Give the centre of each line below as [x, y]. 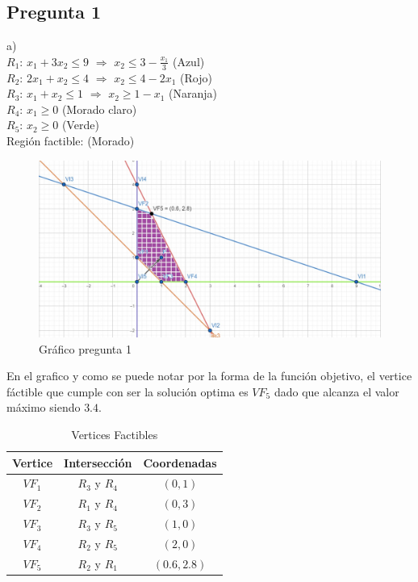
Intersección [98, 462]
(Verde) [80, 125]
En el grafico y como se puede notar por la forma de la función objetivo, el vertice [209, 376]
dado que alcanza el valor [336, 391]
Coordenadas [180, 462]
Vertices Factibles [115, 435]
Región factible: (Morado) [71, 140]
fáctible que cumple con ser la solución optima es [127, 391]
